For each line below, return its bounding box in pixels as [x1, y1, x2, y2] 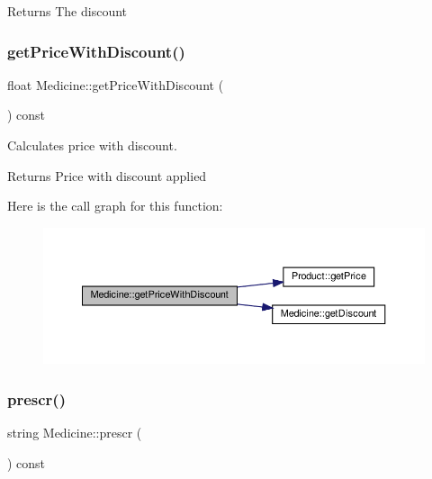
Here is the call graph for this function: [7, 196, 223, 215]
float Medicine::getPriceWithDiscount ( [7, 75, 224, 94]
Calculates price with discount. [7, 136, 177, 154]
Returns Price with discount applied [7, 166, 207, 185]
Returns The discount [7, 2, 128, 20]
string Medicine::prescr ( [7, 422, 142, 441]
